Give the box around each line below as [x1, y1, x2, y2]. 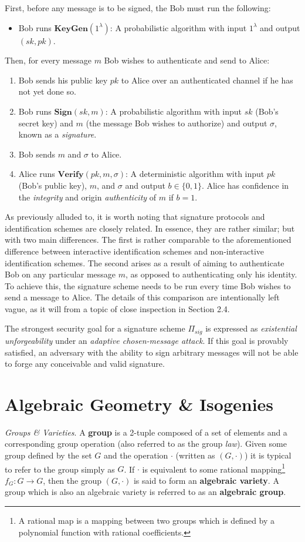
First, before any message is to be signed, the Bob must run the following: [5, 2, 271, 14]
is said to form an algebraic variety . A [133, 474, 279, 486]
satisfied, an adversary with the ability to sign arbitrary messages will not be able [5, 346, 299, 358]
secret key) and [18, 116, 73, 129]
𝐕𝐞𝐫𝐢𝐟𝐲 [57, 170, 84, 179]
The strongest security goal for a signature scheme [5, 322, 185, 334]
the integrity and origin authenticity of [18, 190, 157, 203]
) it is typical [244, 449, 292, 461]
